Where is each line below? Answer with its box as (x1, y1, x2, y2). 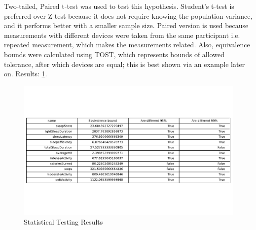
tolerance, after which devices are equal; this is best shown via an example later (4, 59, 245, 69)
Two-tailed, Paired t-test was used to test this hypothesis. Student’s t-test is (4, 1, 234, 11)
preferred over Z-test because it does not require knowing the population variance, (4, 10, 253, 21)
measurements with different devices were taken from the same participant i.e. (4, 30, 240, 40)
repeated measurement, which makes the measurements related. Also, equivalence (4, 39, 250, 50)
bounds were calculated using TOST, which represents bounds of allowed (4, 49, 224, 59)
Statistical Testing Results (24, 217, 103, 227)
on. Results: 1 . (4, 68, 47, 79)
